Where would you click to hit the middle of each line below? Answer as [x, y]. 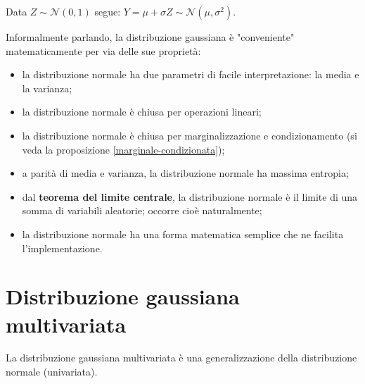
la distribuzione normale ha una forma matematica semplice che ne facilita [183, 234]
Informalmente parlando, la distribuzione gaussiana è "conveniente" [150, 37]
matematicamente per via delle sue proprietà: [103, 50]
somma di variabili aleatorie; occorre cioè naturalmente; [142, 210]
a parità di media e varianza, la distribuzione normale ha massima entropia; [185, 173]
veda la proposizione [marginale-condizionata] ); [123, 149]
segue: [108, 11]
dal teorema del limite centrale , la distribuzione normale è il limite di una [190, 196]
